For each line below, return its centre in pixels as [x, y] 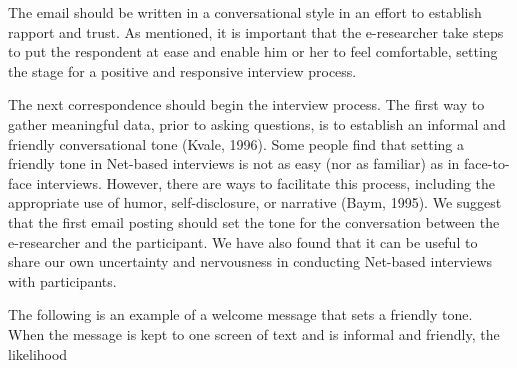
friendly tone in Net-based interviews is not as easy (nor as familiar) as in [234, 163]
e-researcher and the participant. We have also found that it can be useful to [243, 241]
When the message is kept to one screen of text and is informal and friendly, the [254, 333]
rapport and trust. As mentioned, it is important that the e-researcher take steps [256, 31]
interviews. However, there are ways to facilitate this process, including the [266, 182]
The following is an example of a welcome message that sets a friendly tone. [240, 314]
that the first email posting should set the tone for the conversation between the [254, 221]
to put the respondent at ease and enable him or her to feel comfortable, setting [253, 51]
